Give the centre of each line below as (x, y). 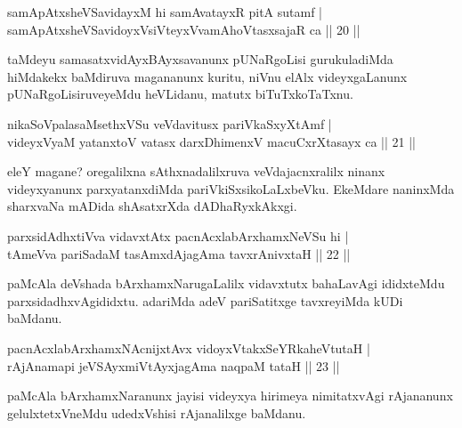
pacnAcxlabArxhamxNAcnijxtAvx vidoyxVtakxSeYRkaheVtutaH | (189, 347)
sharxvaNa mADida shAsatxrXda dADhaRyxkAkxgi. (152, 206)
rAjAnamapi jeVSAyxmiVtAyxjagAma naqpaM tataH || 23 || (174, 365)
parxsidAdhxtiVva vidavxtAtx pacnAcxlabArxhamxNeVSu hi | (178, 235)
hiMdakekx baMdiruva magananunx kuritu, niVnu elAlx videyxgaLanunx (207, 76)
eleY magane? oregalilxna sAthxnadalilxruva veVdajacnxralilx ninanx (196, 171)
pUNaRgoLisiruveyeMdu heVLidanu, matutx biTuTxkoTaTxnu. (180, 94)
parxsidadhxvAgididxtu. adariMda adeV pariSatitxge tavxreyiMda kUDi (205, 300)
